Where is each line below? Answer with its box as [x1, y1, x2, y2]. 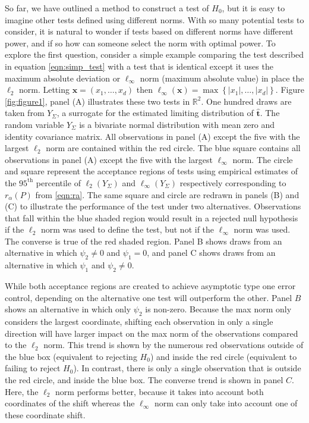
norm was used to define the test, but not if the [40, 223, 215, 236]
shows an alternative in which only [5, 303, 131, 315]
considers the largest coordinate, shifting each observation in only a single [5, 315, 273, 328]
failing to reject [5, 362, 61, 374]
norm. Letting [18, 83, 70, 96]
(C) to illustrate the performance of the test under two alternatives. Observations [5, 200, 301, 212]
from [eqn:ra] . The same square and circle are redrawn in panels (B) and [35, 188, 299, 200]
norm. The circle [232, 153, 293, 165]
